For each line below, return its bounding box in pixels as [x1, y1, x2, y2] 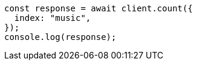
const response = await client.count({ [4, 4, 193, 13]
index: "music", [14, 13, 91, 23]
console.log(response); [4, 32, 117, 42]
